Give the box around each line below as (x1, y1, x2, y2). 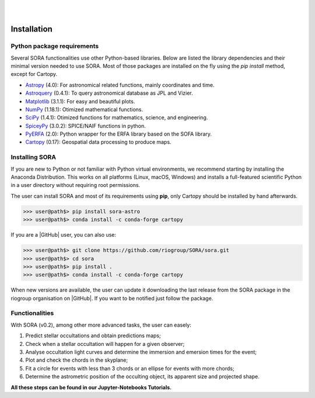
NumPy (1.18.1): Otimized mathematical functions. (25, 106, 143, 113)
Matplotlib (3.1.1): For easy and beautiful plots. (25, 98, 135, 105)
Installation (10, 24, 52, 34)
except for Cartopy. (10, 71, 58, 78)
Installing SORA (10, 153, 57, 161)
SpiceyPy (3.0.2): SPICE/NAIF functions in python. (25, 122, 146, 129)
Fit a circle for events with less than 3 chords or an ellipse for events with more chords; (25, 365, 235, 372)
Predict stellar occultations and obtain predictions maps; (25, 332, 161, 339)
